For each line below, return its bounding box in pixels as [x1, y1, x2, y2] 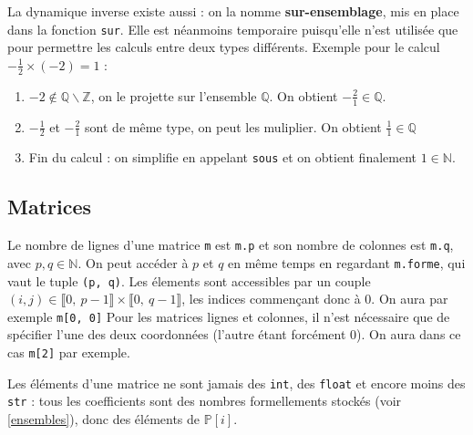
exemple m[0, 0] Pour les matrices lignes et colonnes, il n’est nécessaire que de [7, 306, 450, 326]
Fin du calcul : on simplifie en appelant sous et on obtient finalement [28, 148, 417, 167]
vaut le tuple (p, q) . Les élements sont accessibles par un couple [7, 271, 371, 290]
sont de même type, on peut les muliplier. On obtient [85, 117, 382, 136]
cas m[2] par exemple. [7, 343, 130, 361]
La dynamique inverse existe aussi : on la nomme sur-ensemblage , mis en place [7, 2, 459, 20]
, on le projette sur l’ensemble [90, 86, 257, 105]
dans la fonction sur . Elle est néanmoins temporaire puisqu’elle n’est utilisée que [7, 19, 458, 38]
